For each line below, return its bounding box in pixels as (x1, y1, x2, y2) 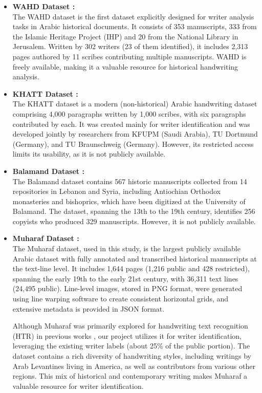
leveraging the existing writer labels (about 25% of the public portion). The (12, 340, 250, 351)
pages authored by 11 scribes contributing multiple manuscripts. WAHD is (12, 51, 247, 61)
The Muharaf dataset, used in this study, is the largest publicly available (12, 243, 241, 254)
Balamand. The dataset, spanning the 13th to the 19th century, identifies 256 (12, 206, 255, 216)
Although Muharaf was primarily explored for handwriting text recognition (12, 320, 248, 331)
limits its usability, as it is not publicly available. (12, 148, 166, 159)
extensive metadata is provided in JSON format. (12, 303, 165, 314)
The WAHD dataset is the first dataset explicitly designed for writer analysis (12, 11, 254, 21)
